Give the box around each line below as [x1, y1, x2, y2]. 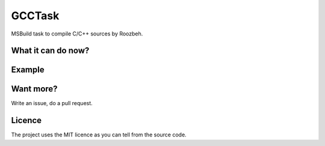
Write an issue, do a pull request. [11, 100, 93, 107]
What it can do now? [11, 46, 90, 56]
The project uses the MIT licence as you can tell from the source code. [11, 131, 187, 138]
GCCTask [11, 9, 60, 22]
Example [11, 65, 45, 75]
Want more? [11, 84, 58, 94]
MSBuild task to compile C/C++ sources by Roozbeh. [11, 30, 143, 37]
